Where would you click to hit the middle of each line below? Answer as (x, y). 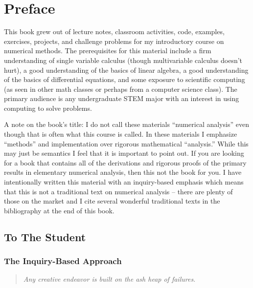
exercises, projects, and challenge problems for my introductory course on (114, 41)
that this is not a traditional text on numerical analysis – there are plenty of (118, 191)
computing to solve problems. (48, 108)
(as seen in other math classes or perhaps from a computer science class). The (121, 89)
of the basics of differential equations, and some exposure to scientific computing (125, 79)
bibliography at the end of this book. (59, 210)
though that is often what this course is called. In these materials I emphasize (121, 134)
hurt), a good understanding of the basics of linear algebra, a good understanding (126, 70)
